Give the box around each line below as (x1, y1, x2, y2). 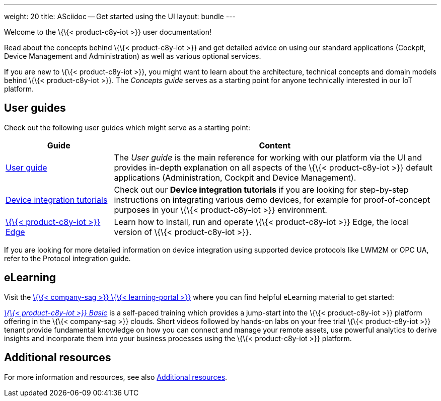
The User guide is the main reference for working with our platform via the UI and (114, 152, 422, 163)
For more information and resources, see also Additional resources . (4, 372, 228, 381)
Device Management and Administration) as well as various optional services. (4, 52, 261, 60)
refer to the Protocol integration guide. (4, 254, 131, 263)
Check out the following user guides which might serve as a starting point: (4, 123, 251, 132)
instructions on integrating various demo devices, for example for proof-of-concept (114, 194, 430, 205)
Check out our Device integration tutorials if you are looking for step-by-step (114, 184, 409, 195)
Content (259, 140, 291, 150)
